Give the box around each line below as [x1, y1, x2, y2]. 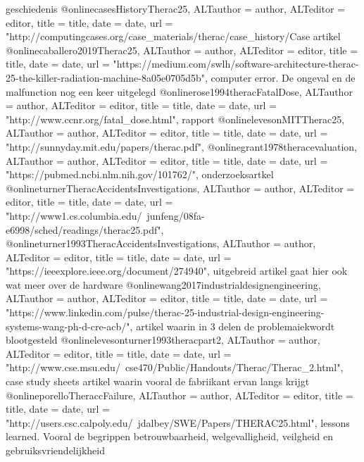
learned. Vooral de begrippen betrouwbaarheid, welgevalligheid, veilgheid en [6, 429, 333, 444]
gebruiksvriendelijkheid [6, 443, 105, 457]
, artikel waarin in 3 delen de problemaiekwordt [130, 318, 335, 333]
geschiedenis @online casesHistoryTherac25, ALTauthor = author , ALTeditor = [6, 1, 346, 15]
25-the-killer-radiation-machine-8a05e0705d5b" [6, 70, 205, 85]
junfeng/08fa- [146, 208, 205, 223]
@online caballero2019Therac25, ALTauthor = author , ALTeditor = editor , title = [6, 42, 358, 57]
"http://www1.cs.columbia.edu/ [6, 208, 142, 223]
